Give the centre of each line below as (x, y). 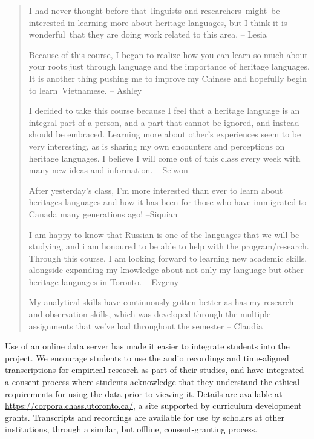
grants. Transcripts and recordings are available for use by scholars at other (145, 417)
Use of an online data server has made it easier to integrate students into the (147, 346)
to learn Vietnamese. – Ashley (85, 90)
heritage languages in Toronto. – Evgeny (104, 281)
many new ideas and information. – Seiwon (108, 170)
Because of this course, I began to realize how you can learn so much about (168, 54)
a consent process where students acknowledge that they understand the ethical (152, 382)
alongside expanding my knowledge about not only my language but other (166, 270)
